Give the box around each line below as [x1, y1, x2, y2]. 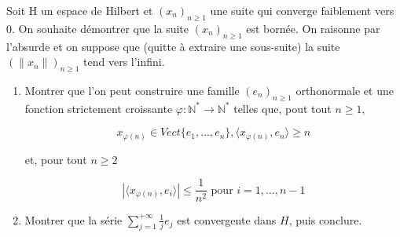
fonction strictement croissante [24, 100, 173, 116]
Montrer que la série [24, 211, 123, 228]
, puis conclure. [288, 211, 362, 228]
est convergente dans [177, 211, 277, 228]
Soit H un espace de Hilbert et [6, 2, 153, 18]
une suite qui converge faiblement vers [210, 2, 394, 18]
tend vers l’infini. [83, 53, 165, 70]
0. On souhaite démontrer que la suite [6, 20, 189, 36]
